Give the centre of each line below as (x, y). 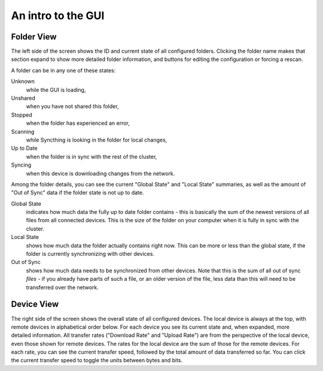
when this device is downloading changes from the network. (100, 173)
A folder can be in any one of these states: (63, 70)
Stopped (22, 115)
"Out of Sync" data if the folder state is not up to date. (77, 193)
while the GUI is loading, (56, 90)
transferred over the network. (62, 287)
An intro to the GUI (58, 16)
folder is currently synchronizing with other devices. (90, 254)
